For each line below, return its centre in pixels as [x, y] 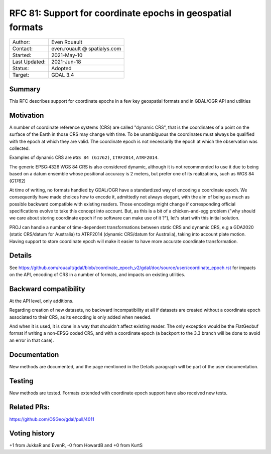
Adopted [61, 69]
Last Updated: [29, 62]
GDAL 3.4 [62, 75]
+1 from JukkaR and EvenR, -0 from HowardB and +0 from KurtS [76, 445]
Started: [22, 55]
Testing [21, 381]
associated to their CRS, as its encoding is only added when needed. [80, 317]
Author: [21, 42]
